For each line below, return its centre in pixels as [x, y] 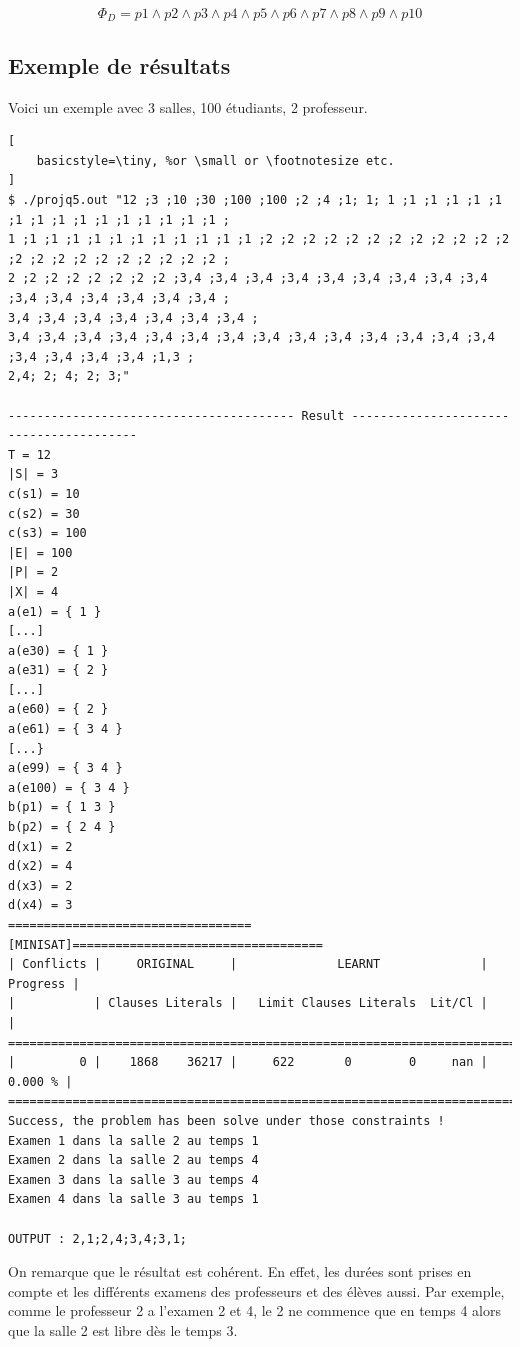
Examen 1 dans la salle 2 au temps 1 [133, 1140]
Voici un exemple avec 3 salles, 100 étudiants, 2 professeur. [188, 106]
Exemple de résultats [119, 64]
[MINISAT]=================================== [165, 944]
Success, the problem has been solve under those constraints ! [226, 1120]
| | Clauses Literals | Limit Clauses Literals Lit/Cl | [248, 1003]
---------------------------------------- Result [176, 415]
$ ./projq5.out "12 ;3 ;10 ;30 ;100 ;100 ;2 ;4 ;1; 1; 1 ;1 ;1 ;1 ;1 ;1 [255, 200]
